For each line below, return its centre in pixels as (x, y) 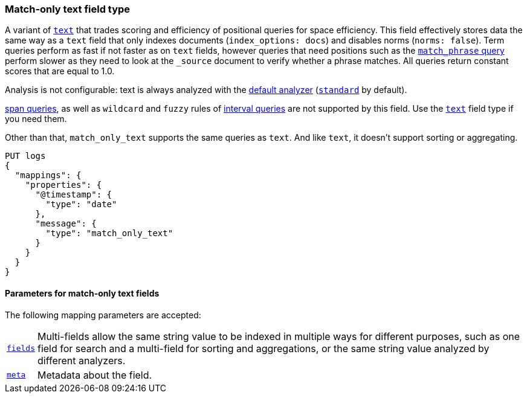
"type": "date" (81, 204)
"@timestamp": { (74, 195)
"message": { (66, 224)
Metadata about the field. (95, 375)
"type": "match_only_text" (109, 233)
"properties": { (63, 185)
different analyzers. (81, 360)
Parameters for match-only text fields (82, 293)
